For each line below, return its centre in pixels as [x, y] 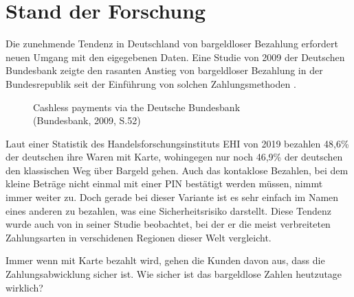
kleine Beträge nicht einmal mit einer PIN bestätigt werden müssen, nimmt [164, 183]
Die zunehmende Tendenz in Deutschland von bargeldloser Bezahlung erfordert [172, 44]
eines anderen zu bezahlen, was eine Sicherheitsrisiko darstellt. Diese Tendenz [169, 210]
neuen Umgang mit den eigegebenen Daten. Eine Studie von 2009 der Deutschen [175, 57]
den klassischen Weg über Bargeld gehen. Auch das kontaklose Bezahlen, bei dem [177, 170]
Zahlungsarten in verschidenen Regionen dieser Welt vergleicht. [139, 237]
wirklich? [24, 287]
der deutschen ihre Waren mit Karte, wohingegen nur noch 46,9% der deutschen [174, 157]
